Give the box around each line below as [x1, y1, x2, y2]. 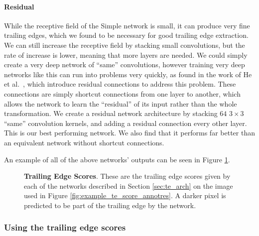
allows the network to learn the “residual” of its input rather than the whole [4, 98, 237, 109]
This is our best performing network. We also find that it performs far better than [4, 127, 255, 138]
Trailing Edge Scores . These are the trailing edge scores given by [24, 171, 231, 181]
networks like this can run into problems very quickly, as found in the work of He [4, 69, 252, 79]
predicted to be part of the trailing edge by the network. [24, 200, 196, 210]
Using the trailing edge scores [4, 221, 126, 234]
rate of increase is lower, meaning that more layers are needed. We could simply [4, 49, 248, 60]
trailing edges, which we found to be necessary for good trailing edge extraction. [4, 30, 249, 40]
